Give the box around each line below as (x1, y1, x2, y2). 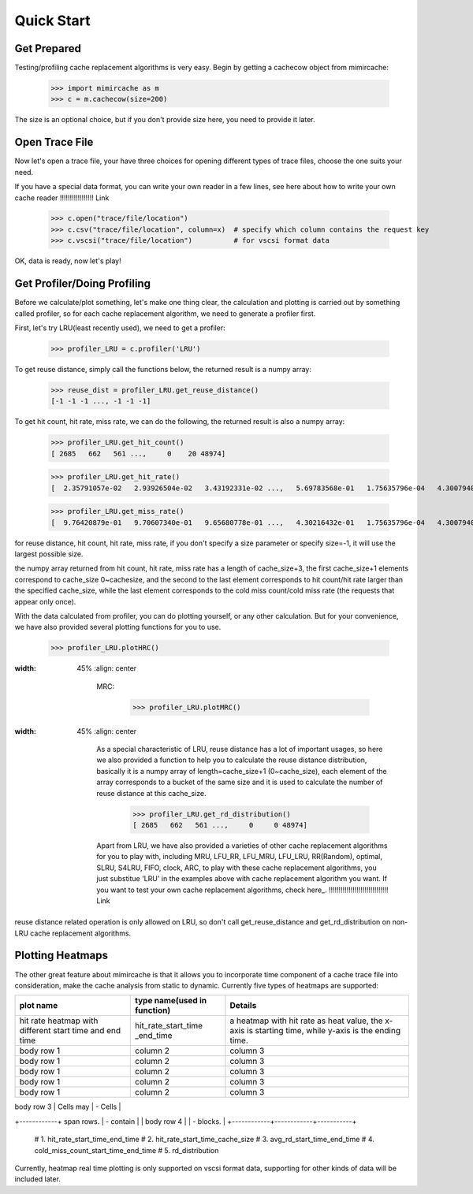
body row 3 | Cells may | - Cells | (14, 1102, 121, 1111)
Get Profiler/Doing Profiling (14, 277, 151, 291)
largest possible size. (14, 549, 84, 559)
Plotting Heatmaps (14, 949, 108, 962)
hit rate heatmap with (19, 1015, 99, 1026)
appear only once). (14, 597, 76, 606)
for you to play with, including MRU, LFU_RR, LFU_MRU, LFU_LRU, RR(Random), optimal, (96, 852, 382, 861)
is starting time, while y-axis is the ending (247, 1025, 401, 1036)
